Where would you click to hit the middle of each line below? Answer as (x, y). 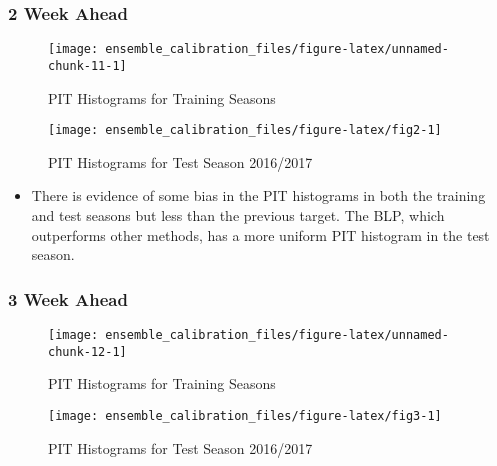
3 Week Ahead (68, 298)
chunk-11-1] (87, 65)
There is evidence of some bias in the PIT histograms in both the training (258, 195)
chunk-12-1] (87, 351)
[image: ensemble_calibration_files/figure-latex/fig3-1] (245, 415)
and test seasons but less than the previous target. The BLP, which (238, 214)
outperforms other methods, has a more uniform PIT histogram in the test (260, 234)
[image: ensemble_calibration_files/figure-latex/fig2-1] (245, 130)
